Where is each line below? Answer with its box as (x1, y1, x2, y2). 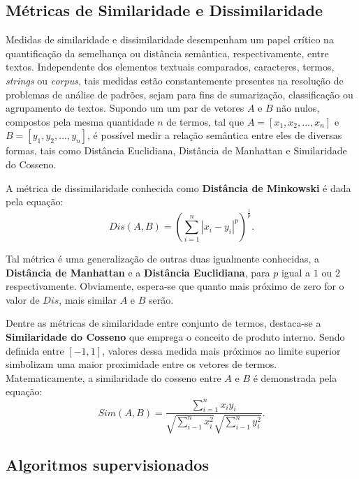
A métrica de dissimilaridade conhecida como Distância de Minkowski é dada (6, 180, 351, 195)
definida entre (6, 343, 64, 358)
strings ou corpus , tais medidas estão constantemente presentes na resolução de (6, 73, 344, 87)
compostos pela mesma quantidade (6, 114, 154, 128)
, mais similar (59, 292, 117, 307)
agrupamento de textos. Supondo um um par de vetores (6, 101, 244, 115)
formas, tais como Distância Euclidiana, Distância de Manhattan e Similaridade (6, 143, 347, 158)
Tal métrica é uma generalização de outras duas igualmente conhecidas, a (6, 251, 320, 266)
